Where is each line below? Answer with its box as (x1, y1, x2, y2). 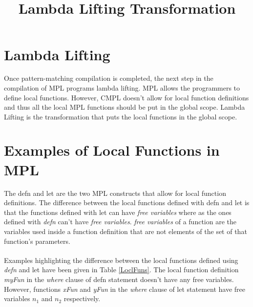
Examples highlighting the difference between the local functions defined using (4, 255, 238, 265)
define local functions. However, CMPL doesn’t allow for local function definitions (4, 92, 249, 102)
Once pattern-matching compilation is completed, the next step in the (4, 73, 213, 83)
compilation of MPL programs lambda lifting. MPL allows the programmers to (4, 82, 240, 93)
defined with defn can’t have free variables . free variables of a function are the (4, 216, 236, 227)
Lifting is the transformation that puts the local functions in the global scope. (4, 111, 237, 121)
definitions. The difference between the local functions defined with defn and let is (4, 197, 250, 208)
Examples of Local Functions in (4, 140, 220, 160)
